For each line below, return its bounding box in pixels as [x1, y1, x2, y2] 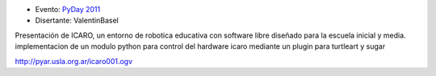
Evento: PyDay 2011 [35, 5, 101, 14]
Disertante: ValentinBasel [35, 16, 119, 26]
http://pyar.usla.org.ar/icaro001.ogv [15, 56, 133, 66]
